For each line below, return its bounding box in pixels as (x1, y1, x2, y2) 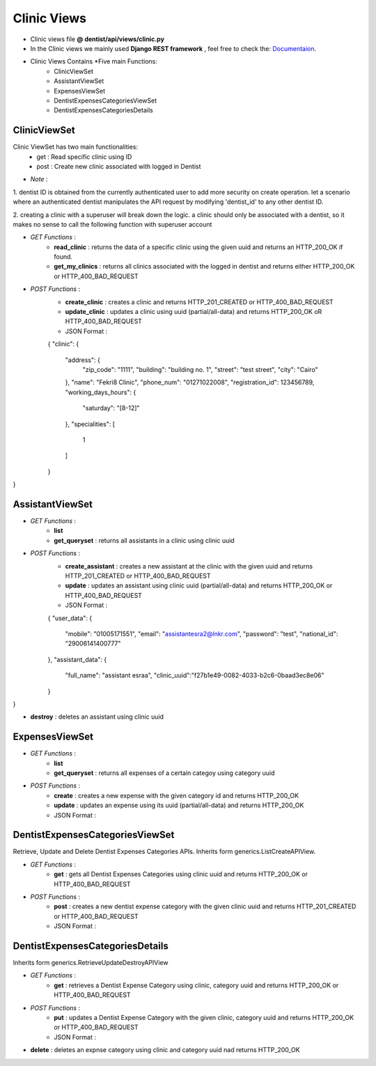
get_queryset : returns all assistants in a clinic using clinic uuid (54, 536, 235, 544)
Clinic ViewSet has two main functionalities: (13, 143, 139, 151)
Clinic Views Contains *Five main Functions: (30, 57, 158, 66)
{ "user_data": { (47, 614, 93, 622)
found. (54, 253, 73, 261)
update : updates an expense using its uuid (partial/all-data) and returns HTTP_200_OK (54, 801, 304, 809)
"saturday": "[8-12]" (82, 404, 140, 412)
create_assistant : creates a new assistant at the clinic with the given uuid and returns (65, 562, 313, 570)
